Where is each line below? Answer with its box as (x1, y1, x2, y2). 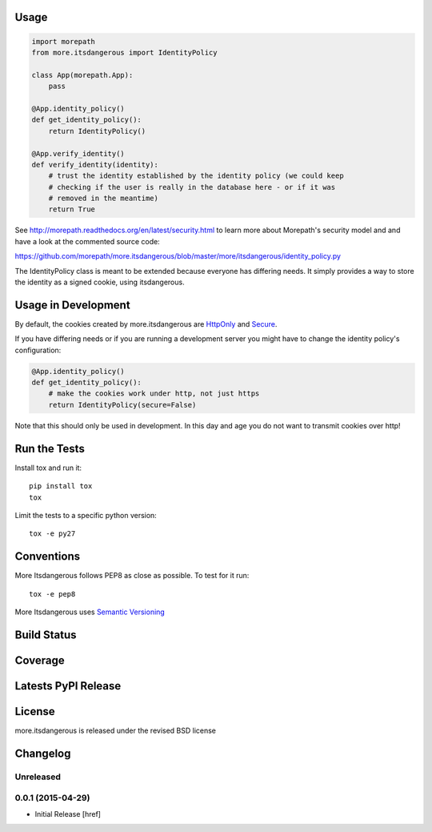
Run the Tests (14, 441, 86, 456)
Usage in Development (14, 298, 131, 311)
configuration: (14, 345, 62, 355)
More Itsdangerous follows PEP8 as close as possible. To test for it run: (14, 571, 250, 581)
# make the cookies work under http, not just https (48, 389, 260, 398)
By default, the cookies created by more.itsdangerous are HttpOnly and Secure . (14, 319, 278, 328)
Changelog (14, 746, 71, 760)
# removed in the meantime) (48, 194, 159, 203)
